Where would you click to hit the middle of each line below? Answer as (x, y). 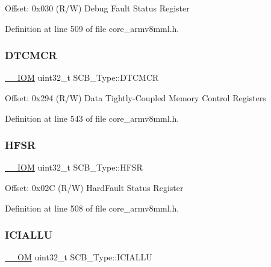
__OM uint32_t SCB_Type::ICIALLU (79, 257)
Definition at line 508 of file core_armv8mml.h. (92, 208)
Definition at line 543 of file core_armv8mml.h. (92, 118)
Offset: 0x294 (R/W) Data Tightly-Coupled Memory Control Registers (135, 98)
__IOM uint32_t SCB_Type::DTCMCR (82, 77)
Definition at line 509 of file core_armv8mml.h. (92, 28)
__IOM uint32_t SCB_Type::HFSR (74, 167)
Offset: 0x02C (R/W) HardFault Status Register (94, 187)
